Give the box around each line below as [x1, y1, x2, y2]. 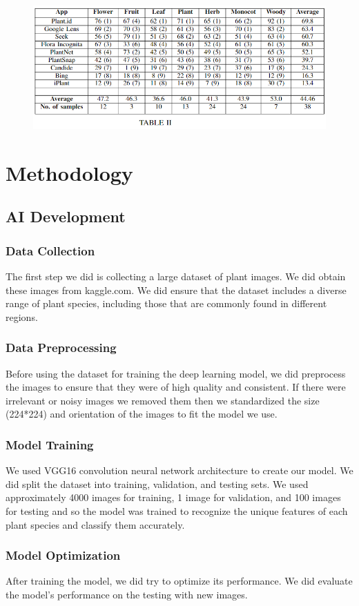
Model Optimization [6, 547, 121, 564]
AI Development [6, 206, 126, 227]
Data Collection [6, 242, 95, 259]
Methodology [6, 158, 133, 186]
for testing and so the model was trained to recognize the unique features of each [6, 503, 348, 518]
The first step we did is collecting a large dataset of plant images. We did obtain [6, 269, 346, 283]
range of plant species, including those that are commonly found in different [6, 296, 327, 311]
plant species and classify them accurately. [6, 517, 185, 531]
